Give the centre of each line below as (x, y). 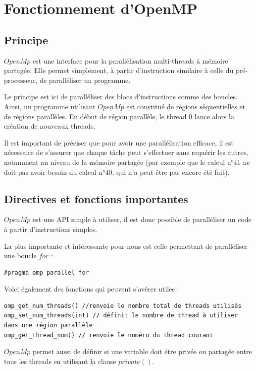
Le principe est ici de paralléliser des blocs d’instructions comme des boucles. (121, 97)
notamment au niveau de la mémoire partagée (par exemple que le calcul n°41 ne (127, 162)
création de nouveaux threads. (50, 126)
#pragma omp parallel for (47, 272)
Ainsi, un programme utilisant (50, 106)
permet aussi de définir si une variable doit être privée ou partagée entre (142, 351)
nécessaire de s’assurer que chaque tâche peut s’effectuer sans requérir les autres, (126, 152)
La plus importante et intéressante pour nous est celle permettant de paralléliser (126, 246)
